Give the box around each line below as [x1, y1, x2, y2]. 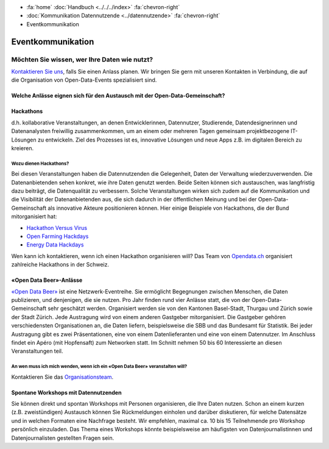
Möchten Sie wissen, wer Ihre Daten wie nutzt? [11, 55, 154, 63]
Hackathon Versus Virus [26, 224, 88, 231]
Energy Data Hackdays [26, 241, 84, 248]
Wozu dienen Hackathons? [11, 160, 69, 167]
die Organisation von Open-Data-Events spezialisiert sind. [11, 76, 157, 84]
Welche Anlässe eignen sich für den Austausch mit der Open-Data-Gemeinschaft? [11, 92, 225, 99]
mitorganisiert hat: [11, 213, 57, 220]
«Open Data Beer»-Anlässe [11, 276, 83, 284]
